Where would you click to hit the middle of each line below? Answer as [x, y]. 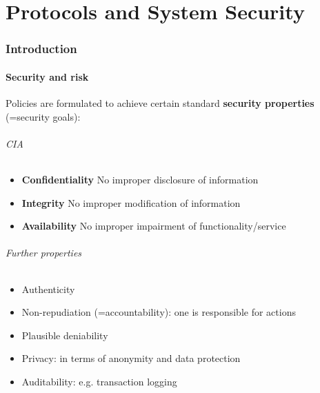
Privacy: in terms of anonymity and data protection [131, 358]
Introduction [41, 49]
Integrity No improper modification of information [131, 202]
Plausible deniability [65, 335]
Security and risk [47, 76]
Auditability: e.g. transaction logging [99, 381]
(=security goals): [43, 116]
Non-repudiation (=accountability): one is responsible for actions [159, 312]
